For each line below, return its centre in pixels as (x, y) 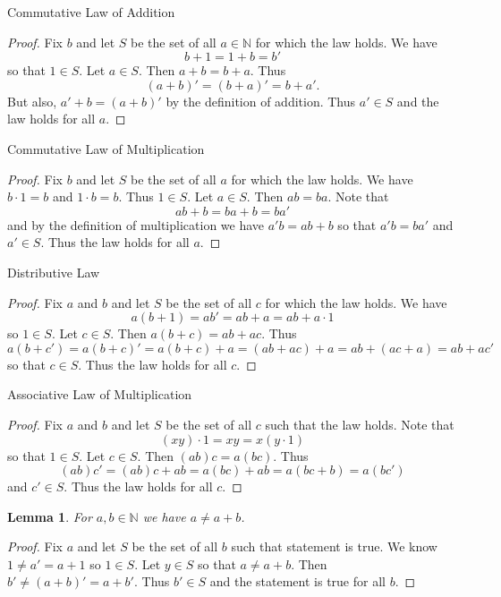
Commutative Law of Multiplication (106, 148)
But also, (32, 101)
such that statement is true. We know (334, 546)
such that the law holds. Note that (360, 424)
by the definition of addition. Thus (261, 101)
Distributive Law (54, 272)
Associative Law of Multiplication (100, 394)
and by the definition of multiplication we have (136, 224)
